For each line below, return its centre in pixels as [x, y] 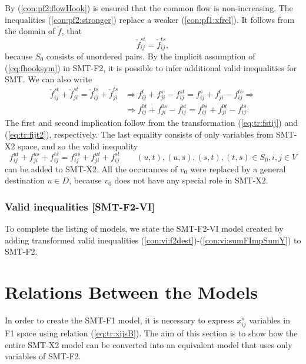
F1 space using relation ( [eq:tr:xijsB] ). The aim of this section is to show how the [151, 333]
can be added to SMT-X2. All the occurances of [91, 168]
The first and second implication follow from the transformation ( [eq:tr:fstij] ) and [151, 123]
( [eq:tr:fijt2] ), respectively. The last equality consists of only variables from [139, 134]
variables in [270, 320]
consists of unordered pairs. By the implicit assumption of [151, 56]
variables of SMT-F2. [43, 356]
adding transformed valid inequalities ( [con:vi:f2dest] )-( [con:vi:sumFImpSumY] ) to [153, 240]
